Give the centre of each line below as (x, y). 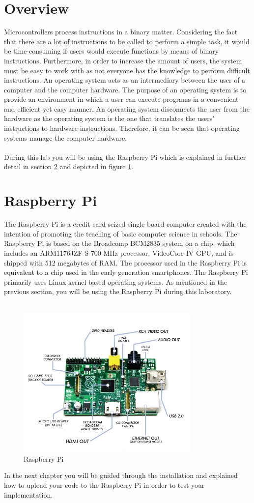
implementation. (28, 494)
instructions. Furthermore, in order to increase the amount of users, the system (123, 60)
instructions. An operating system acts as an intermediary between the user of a (125, 80)
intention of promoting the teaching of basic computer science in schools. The (121, 233)
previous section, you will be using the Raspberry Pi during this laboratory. (118, 291)
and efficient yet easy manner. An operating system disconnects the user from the (127, 108)
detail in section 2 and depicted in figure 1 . (69, 166)
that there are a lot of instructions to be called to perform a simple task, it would (127, 41)
